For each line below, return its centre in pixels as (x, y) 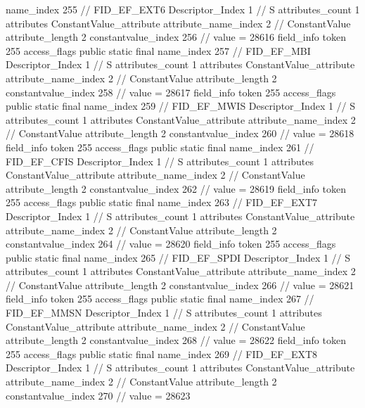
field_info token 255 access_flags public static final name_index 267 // (160, 299)
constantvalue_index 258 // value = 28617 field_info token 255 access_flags (171, 92)
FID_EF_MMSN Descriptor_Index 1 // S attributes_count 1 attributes (164, 313)
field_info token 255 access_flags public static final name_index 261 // (160, 147)
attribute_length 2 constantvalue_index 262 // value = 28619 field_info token (176, 188)
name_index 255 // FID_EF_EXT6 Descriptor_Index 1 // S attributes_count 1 (183, 9)
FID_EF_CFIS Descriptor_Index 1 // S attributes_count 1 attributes (160, 161)
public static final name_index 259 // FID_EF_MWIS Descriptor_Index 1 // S (181, 106)
